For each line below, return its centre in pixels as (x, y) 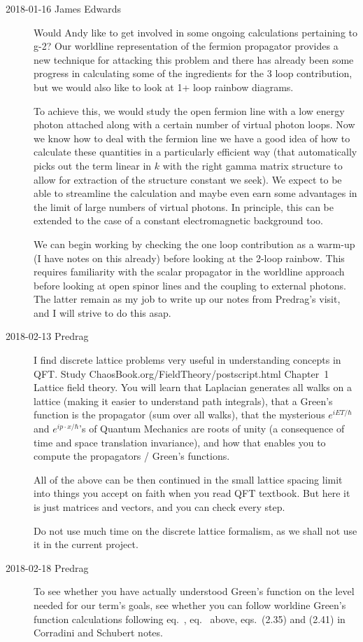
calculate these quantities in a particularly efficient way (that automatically (195, 152)
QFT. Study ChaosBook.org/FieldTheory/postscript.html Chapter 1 (181, 373)
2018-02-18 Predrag (47, 567)
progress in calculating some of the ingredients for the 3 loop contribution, (193, 73)
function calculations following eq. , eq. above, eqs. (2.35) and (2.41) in (190, 619)
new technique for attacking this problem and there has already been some (194, 59)
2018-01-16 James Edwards (64, 8)
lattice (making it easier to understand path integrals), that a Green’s (183, 401)
